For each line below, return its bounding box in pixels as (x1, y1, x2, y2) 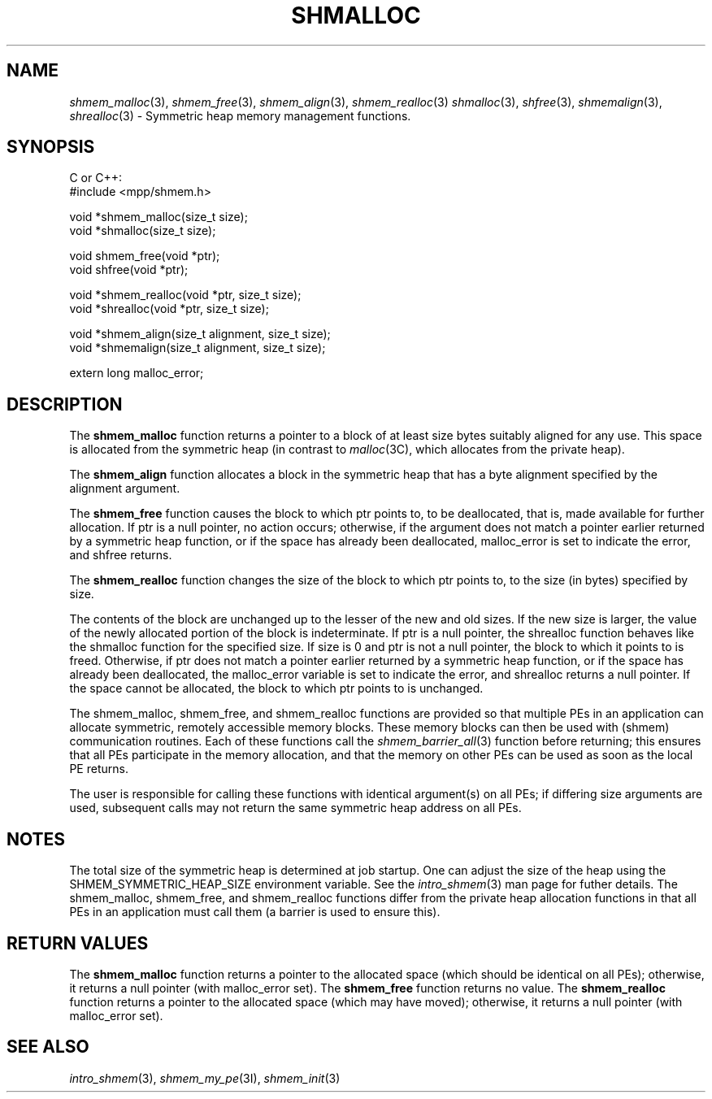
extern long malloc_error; (69, 366, 204, 380)
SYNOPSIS (7, 137, 95, 158)
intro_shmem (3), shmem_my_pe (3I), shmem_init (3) (69, 1071, 341, 1085)
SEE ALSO (7, 1036, 89, 1058)
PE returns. (69, 762, 128, 776)
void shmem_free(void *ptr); (69, 249, 220, 263)
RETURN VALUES (7, 932, 149, 953)
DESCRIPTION (7, 393, 123, 415)
